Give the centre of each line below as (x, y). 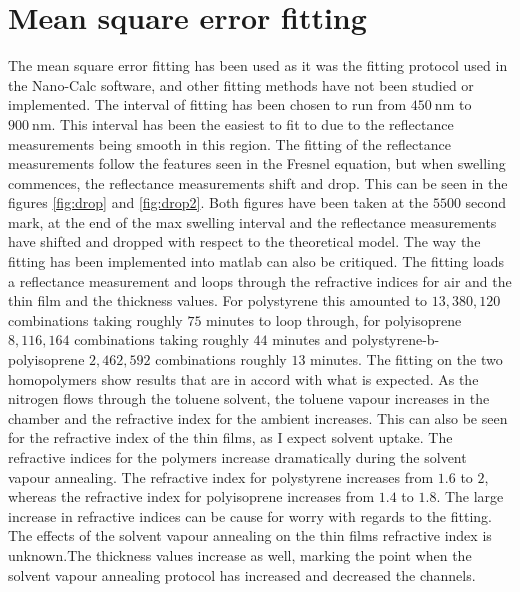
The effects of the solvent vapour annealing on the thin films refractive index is (250, 535)
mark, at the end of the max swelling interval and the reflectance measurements (252, 221)
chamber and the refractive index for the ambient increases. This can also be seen (258, 417)
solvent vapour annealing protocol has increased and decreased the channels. (242, 574)
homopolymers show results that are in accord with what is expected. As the (243, 378)
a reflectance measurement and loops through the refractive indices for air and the (260, 280)
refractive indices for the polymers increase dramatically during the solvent (237, 457)
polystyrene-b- (396, 339)
